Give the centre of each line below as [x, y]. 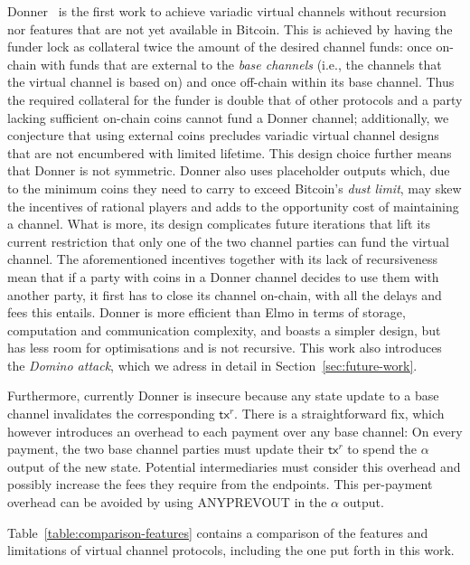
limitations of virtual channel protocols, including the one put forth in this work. [231, 550]
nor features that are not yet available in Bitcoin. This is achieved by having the [230, 28]
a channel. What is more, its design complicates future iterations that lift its [219, 224]
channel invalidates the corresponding [111, 414]
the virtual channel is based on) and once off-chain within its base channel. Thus [231, 82]
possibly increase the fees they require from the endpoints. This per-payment [220, 484]
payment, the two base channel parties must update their [166, 449]
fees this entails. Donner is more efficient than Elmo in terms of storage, [207, 312]
